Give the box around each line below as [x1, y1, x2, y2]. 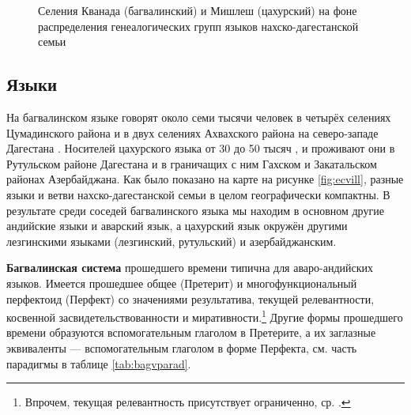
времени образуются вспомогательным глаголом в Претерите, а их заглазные [6, 324, 376, 341]
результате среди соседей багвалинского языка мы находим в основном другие [6, 202, 384, 218]
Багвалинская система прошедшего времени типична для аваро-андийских [6, 259, 374, 276]
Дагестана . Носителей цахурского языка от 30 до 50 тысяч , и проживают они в [6, 140, 395, 157]
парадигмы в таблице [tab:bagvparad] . [6, 355, 191, 372]
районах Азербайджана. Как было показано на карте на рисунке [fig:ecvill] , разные [6, 171, 404, 187]
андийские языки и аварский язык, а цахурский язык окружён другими [6, 217, 348, 234]
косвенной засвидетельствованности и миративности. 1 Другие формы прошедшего [6, 307, 403, 325]
